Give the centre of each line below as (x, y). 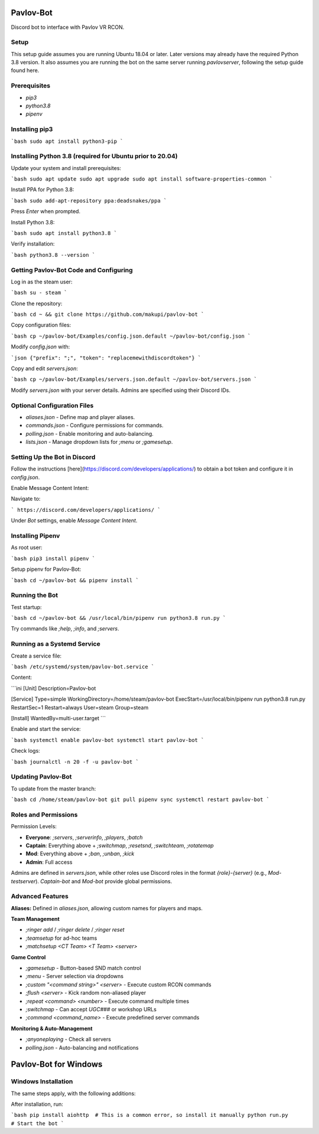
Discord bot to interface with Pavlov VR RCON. (68, 27)
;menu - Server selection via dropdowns (75, 976)
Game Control (28, 957)
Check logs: (26, 751)
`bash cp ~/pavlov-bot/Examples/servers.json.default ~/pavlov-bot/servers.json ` (134, 380)
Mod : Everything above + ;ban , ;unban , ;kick (80, 854)
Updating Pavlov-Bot (41, 777)
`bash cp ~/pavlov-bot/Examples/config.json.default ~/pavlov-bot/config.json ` (131, 336)
